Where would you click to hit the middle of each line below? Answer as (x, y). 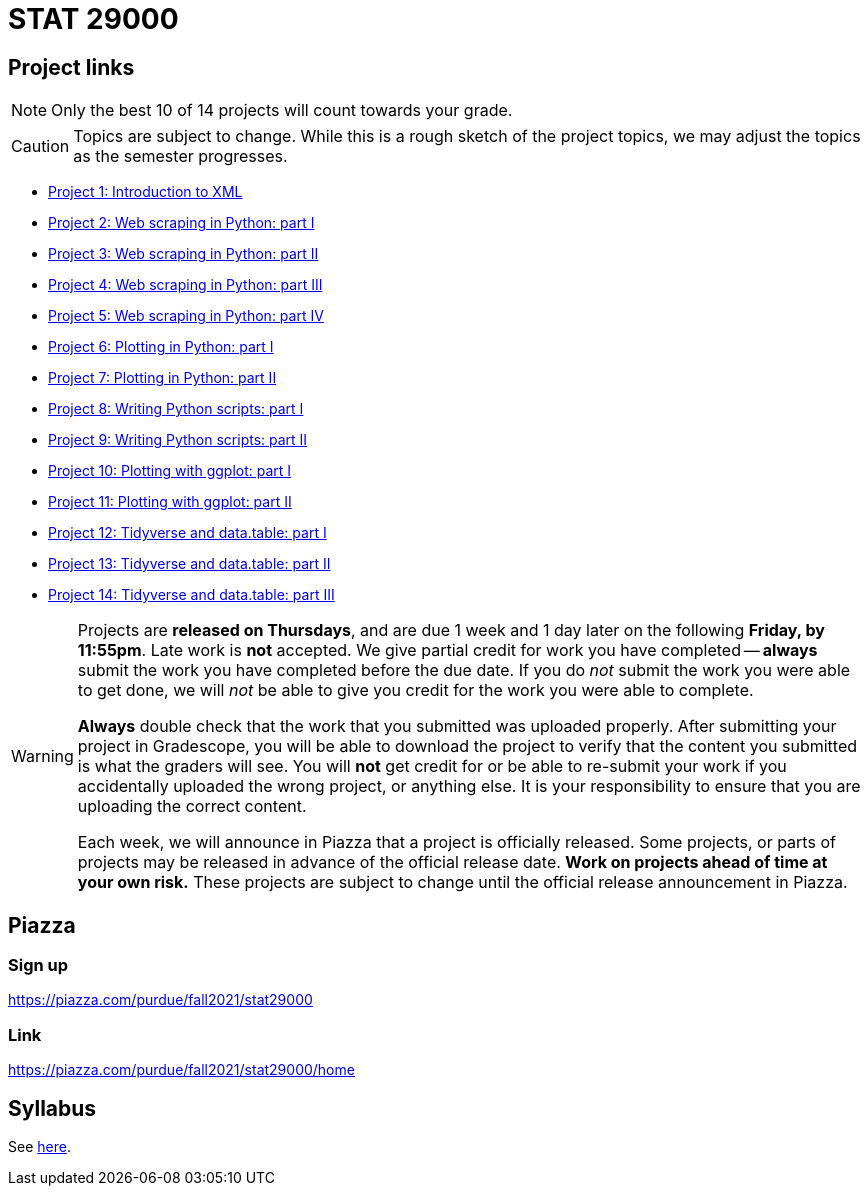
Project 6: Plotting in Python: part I (161, 347)
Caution (40, 146)
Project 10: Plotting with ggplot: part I (170, 471)
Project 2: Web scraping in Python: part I (181, 223)
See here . (39, 1146)
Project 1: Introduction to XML (145, 192)
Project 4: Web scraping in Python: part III (185, 285)
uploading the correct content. (192, 806)
